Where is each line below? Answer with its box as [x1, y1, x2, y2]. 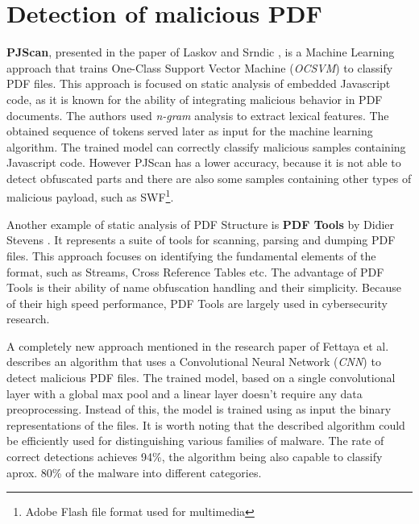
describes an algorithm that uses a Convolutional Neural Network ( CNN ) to [6, 353, 381, 370]
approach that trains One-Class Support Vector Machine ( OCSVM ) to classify [6, 59, 393, 76]
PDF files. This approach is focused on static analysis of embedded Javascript [6, 75, 391, 92]
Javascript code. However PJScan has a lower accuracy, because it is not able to [6, 154, 401, 171]
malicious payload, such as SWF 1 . [6, 186, 174, 206]
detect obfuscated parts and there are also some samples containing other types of [6, 169, 412, 186]
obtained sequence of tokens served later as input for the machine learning [6, 123, 373, 139]
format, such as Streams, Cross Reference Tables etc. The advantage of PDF [6, 263, 384, 280]
